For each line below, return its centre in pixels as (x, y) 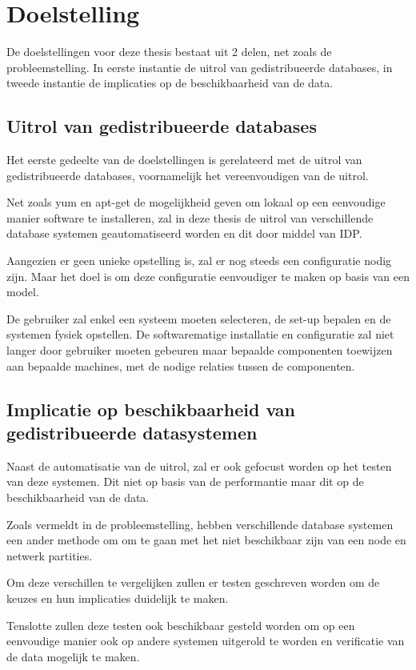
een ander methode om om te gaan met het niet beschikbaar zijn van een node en (206, 540)
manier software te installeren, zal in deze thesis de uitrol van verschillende (190, 217)
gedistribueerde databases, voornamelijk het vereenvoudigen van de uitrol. (188, 175)
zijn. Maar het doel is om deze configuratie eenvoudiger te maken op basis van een (208, 276)
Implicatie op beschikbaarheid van (151, 409)
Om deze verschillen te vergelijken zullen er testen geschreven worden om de (193, 582)
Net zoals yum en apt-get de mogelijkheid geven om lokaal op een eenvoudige (196, 202)
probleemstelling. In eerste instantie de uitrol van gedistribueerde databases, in (200, 67)
